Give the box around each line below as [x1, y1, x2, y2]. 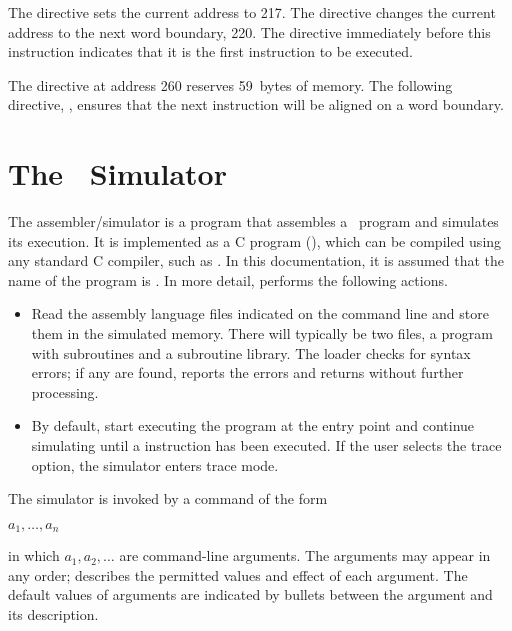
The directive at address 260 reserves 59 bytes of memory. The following [8, 74, 453, 95]
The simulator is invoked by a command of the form [8, 488, 328, 509]
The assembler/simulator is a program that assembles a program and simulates [8, 211, 499, 232]
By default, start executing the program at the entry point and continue [31, 415, 475, 436]
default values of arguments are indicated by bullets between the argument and [8, 584, 493, 605]
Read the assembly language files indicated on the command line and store [31, 303, 489, 324]
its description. [8, 604, 99, 625]
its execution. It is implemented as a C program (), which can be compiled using [8, 230, 502, 251]
